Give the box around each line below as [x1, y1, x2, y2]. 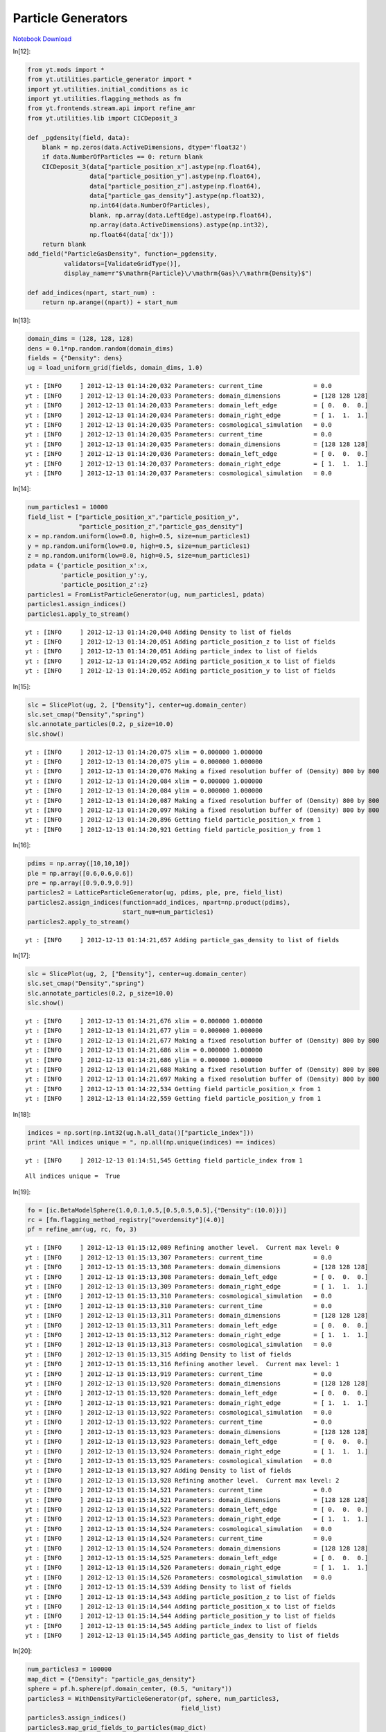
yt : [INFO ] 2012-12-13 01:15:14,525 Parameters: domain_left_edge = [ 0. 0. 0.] [25, 1554, 369, 1562]
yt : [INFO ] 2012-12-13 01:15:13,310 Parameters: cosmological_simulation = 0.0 [25, 1292, 333, 1300]
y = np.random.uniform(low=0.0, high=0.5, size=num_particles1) [27, 542, 251, 550]
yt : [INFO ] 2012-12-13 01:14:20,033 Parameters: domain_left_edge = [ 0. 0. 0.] [25, 402, 369, 409]
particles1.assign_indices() [27, 600, 127, 608]
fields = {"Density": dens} [27, 354, 123, 362]
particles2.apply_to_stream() [27, 918, 130, 926]
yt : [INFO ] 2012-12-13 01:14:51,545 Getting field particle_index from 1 [25, 1156, 303, 1164]
